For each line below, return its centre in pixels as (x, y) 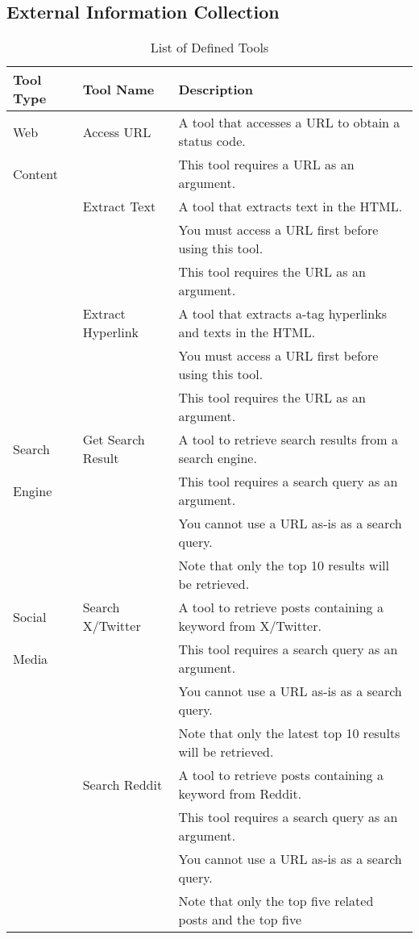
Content (36, 173)
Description (216, 89)
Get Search (114, 440)
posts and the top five (240, 920)
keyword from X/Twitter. (250, 626)
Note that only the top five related (276, 901)
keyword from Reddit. (240, 794)
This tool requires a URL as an (266, 165)
